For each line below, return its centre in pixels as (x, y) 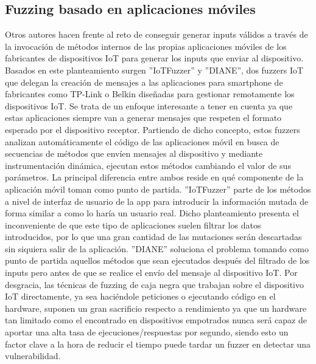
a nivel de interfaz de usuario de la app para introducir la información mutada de (157, 201)
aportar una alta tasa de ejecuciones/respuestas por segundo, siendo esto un (147, 332)
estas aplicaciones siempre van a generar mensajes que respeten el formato (143, 118)
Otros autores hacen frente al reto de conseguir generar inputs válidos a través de (156, 34)
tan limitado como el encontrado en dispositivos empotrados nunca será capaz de (156, 320)
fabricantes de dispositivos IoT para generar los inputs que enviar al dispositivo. (154, 58)
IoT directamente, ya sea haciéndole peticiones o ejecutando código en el (140, 296)
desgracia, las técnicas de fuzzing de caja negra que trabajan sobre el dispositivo (154, 284)
